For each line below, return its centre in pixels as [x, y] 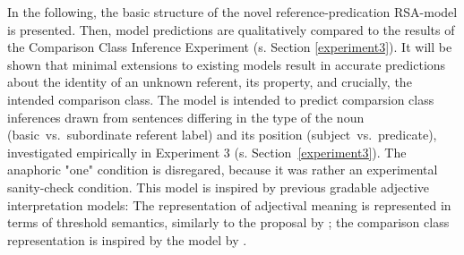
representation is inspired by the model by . [127, 239]
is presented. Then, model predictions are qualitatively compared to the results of [231, 29]
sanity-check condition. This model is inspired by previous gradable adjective [219, 187]
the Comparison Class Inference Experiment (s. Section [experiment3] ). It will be [230, 47]
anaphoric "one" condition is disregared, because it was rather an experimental [223, 170]
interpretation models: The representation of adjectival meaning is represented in [229, 204]
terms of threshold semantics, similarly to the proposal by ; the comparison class [228, 222]
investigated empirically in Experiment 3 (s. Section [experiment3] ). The [207, 152]
